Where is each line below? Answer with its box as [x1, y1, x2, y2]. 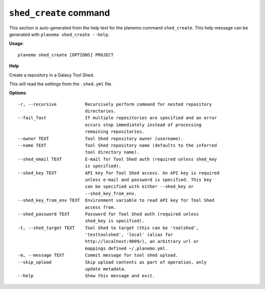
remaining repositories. [85, 129, 145, 134]
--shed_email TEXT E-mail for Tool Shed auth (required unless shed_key [18, 156, 217, 162]
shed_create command [9, 7, 110, 18]
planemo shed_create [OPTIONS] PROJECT [18, 52, 114, 57]
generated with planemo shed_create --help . [9, 31, 110, 37]
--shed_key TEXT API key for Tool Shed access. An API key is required [18, 170, 220, 176]
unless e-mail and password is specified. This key [85, 177, 212, 183]
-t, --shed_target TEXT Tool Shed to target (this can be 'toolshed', [18, 225, 199, 231]
